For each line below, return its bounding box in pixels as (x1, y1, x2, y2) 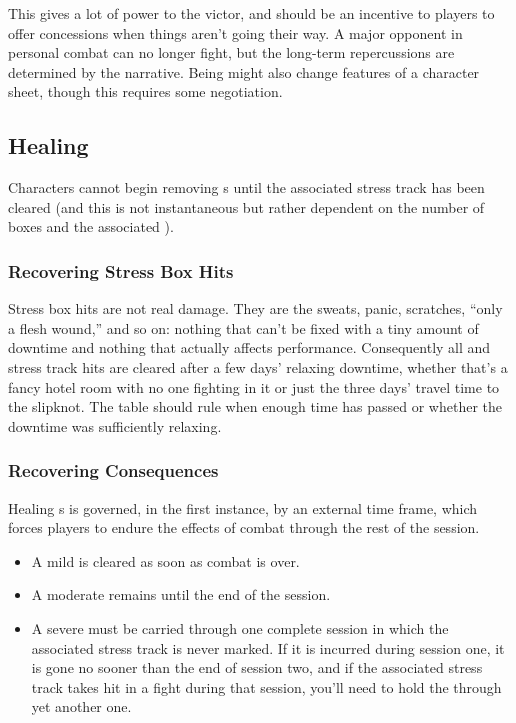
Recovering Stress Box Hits (8, 258, 234, 283)
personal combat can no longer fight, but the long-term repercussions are (8, 42, 455, 63)
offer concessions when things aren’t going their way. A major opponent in (8, 22, 463, 43)
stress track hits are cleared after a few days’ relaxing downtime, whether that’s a (8, 356, 508, 377)
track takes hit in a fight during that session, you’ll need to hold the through (31, 676, 502, 697)
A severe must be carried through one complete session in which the (31, 617, 449, 638)
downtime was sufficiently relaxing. (8, 415, 222, 436)
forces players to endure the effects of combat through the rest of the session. (8, 517, 480, 538)
